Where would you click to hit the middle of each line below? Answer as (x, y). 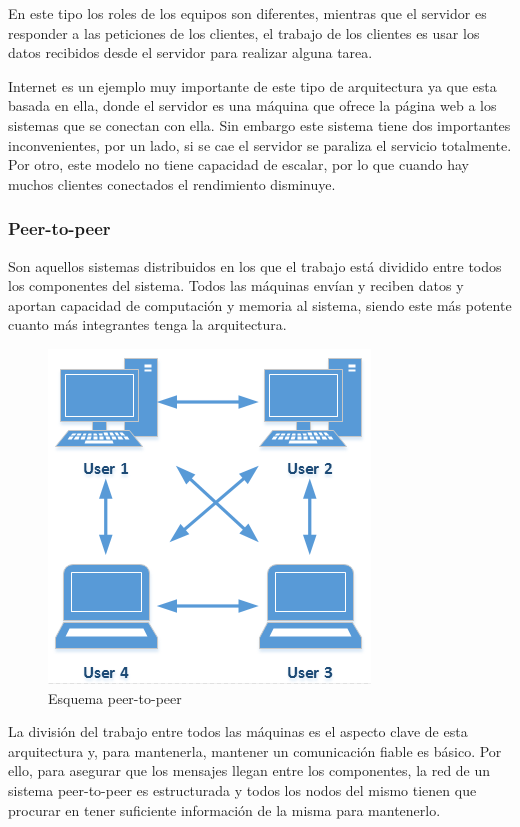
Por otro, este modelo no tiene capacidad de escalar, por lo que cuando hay (238, 164)
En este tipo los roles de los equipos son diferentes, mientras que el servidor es (247, 13)
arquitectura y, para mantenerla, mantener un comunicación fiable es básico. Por (255, 750)
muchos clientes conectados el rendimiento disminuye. (172, 183)
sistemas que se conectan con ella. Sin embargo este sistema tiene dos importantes (259, 124)
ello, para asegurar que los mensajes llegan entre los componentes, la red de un (249, 770)
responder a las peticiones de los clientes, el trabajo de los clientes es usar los (244, 32)
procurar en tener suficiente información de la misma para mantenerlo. (224, 809)
